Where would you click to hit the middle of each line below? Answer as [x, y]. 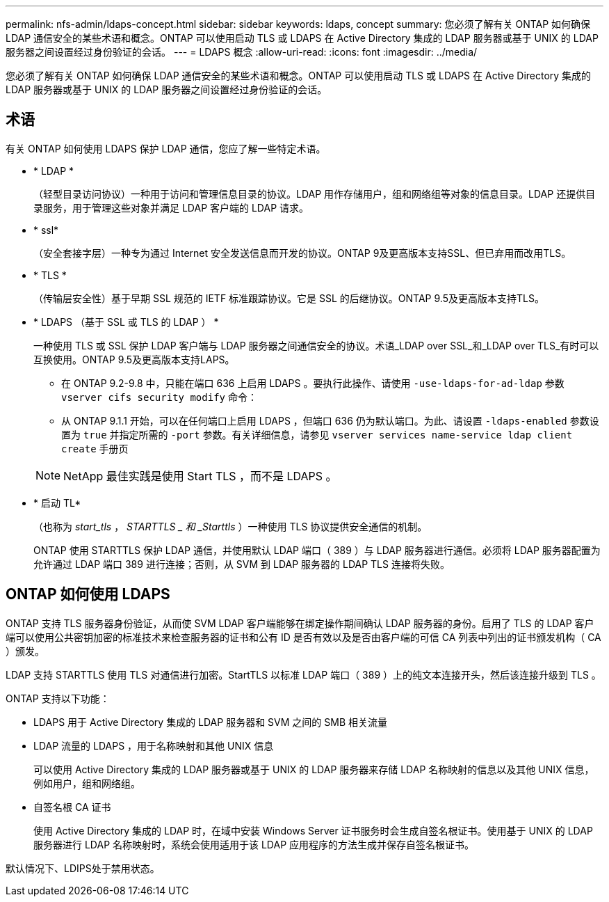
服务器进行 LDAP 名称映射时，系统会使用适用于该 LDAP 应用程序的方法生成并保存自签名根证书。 [254, 844]
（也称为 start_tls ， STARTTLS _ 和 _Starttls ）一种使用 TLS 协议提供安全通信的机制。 [230, 526]
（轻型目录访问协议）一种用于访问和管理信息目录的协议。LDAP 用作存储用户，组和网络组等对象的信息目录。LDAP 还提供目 [315, 193]
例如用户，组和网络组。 [87, 783]
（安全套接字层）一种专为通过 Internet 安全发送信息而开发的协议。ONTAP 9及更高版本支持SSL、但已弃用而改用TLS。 [302, 253]
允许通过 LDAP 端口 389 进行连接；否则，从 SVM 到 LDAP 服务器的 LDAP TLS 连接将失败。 [242, 564]
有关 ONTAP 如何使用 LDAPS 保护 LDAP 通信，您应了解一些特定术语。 [166, 148]
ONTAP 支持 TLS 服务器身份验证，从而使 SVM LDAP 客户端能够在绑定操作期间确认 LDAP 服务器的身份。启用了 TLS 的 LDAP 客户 [300, 623]
